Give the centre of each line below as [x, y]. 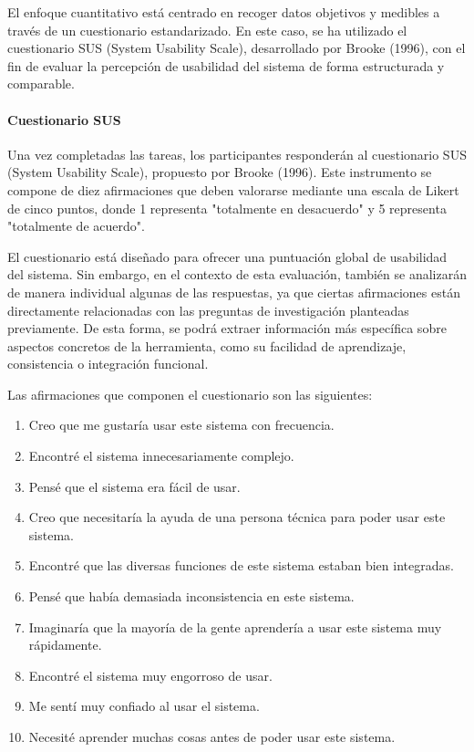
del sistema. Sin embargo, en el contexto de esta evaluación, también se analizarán [237, 274]
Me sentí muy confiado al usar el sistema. [144, 706]
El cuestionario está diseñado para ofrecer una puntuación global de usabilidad [227, 256]
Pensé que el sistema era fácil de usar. [134, 486]
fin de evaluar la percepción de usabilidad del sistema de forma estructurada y [226, 65]
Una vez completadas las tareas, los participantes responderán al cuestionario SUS [237, 154]
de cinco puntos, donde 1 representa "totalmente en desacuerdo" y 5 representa [227, 208]
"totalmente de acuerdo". [76, 226]
